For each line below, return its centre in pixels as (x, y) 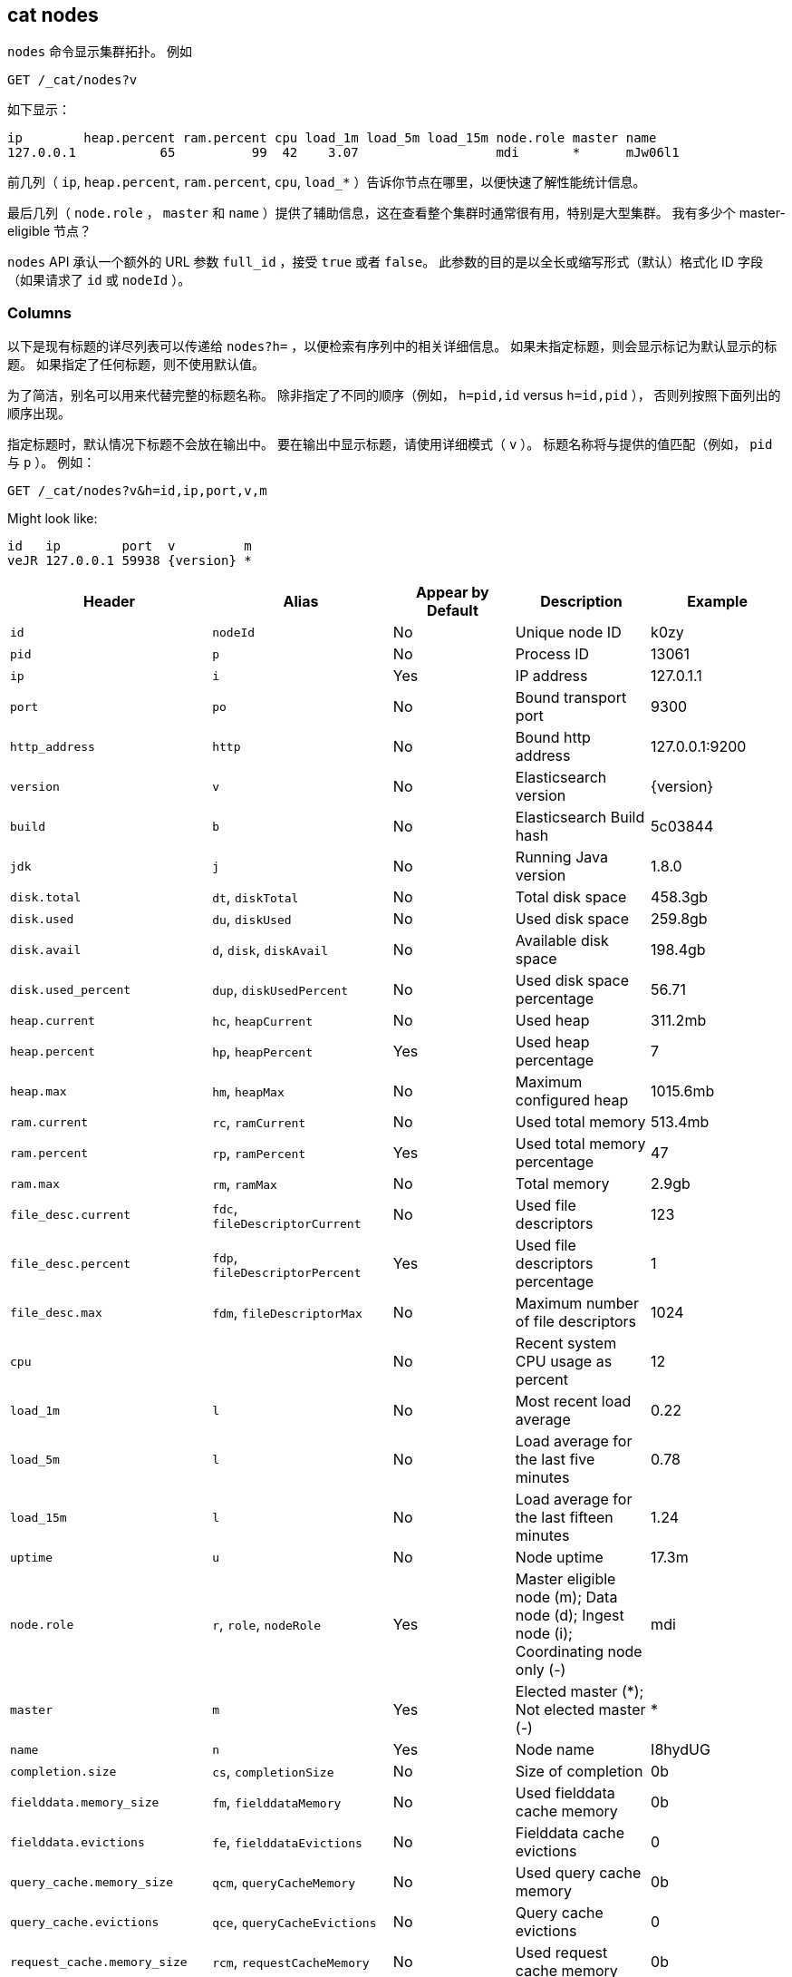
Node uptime (559, 1558)
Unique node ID (568, 633)
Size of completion (579, 1772)
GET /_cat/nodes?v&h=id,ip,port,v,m (137, 491)
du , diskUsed (252, 919)
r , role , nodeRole (267, 1625)
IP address (551, 676)
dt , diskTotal (256, 897)
